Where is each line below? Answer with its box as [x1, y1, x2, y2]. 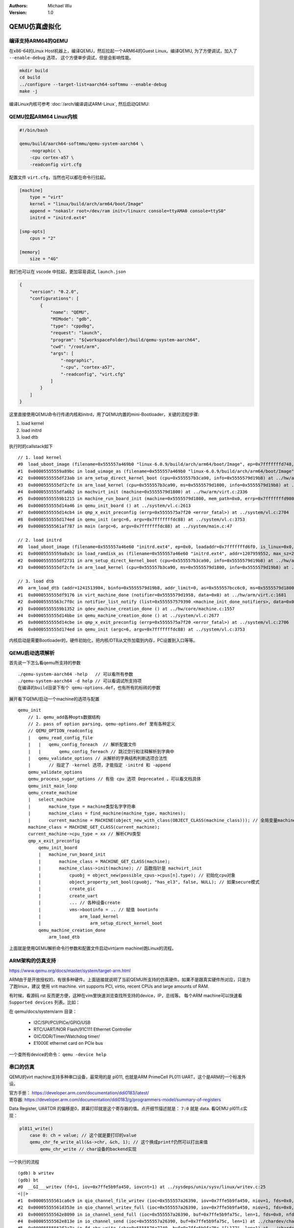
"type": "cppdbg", [50, 323, 95, 329]
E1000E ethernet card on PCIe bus [33, 1040, 103, 1046]
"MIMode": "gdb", [50, 316, 92, 322]
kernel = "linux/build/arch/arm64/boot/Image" [29, 201, 144, 207]
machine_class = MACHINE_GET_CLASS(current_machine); [27, 824, 160, 830]
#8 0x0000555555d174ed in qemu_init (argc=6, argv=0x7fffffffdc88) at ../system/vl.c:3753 [18, 516, 245, 522]
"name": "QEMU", [50, 309, 90, 315]
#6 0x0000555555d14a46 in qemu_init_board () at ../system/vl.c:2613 [18, 502, 191, 508]
